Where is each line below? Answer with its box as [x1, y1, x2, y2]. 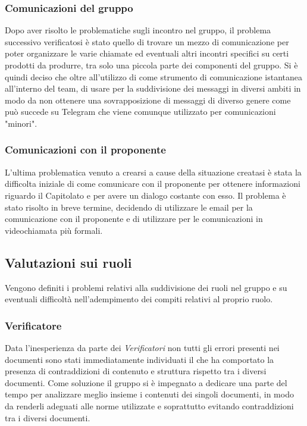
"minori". [5, 117, 37, 129]
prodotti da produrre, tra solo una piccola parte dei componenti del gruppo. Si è [5, 59, 298, 71]
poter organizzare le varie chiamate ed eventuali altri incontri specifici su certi [5, 47, 289, 59]
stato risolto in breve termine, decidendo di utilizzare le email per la [5, 201, 253, 213]
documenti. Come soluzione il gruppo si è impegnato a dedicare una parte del [5, 376, 287, 389]
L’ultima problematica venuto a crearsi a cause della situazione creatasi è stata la [5, 165, 302, 178]
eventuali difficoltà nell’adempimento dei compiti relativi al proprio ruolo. [5, 293, 273, 305]
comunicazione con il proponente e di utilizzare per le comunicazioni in [5, 212, 263, 225]
